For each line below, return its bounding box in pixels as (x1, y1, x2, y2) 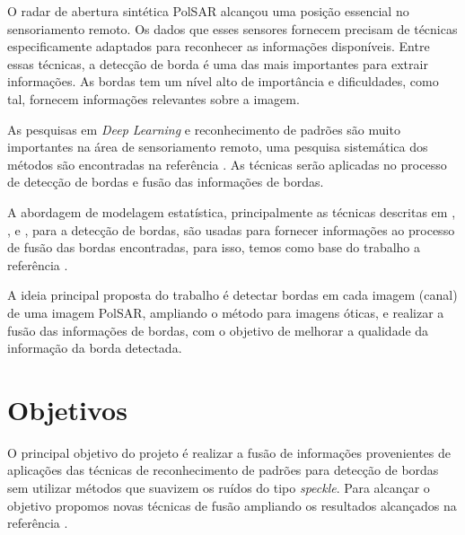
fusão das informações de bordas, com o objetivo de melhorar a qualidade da (7, 320, 429, 339)
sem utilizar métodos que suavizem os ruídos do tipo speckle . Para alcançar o (7, 478, 430, 496)
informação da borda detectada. (7, 338, 182, 357)
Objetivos (7, 390, 127, 427)
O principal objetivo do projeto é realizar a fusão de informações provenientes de (7, 443, 451, 461)
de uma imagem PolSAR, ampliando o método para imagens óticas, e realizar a (7, 303, 444, 321)
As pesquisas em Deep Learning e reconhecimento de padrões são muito (7, 119, 400, 138)
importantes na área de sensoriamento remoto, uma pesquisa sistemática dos (7, 137, 428, 156)
